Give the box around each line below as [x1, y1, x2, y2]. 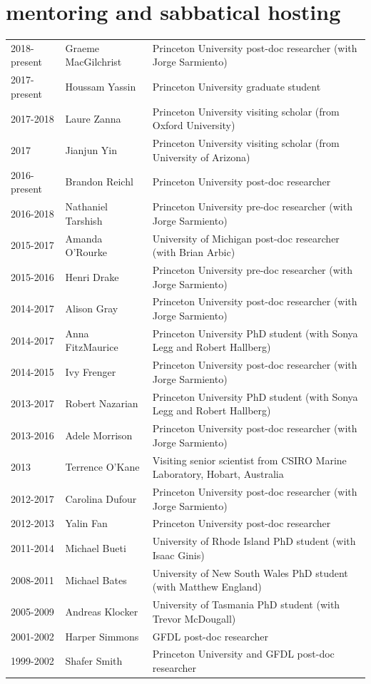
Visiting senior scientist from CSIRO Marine [152, 452, 347, 467]
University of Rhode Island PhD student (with [152, 534, 356, 548]
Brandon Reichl [65, 174, 133, 189]
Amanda [65, 230, 103, 245]
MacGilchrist [65, 54, 122, 69]
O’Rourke [65, 245, 108, 260]
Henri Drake [65, 269, 119, 284]
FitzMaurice [65, 340, 118, 354]
